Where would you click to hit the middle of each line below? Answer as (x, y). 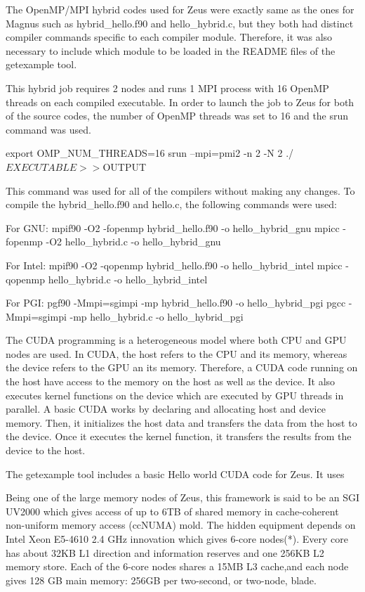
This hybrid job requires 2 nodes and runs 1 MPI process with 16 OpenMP (167, 88)
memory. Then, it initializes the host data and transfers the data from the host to (181, 422)
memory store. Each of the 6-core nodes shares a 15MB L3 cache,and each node (177, 566)
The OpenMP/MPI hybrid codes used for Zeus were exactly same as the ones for (180, 9)
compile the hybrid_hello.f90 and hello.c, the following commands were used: (171, 204)
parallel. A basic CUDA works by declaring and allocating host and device (166, 409)
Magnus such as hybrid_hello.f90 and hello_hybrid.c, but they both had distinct (180, 23)
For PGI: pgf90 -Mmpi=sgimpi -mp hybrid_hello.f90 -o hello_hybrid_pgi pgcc (176, 303)
